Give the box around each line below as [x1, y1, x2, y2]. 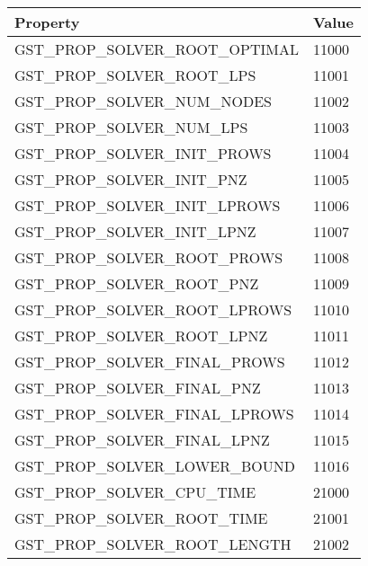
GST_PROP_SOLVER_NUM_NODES [14, 91, 272, 111]
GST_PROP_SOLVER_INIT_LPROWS [14, 195, 281, 216]
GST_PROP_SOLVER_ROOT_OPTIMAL [14, 39, 299, 59]
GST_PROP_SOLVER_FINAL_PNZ [14, 377, 261, 398]
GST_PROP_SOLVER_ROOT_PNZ [14, 273, 259, 294]
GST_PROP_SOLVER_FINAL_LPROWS [14, 403, 294, 424]
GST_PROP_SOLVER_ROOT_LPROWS [14, 299, 292, 320]
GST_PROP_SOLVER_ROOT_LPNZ [14, 325, 268, 346]
